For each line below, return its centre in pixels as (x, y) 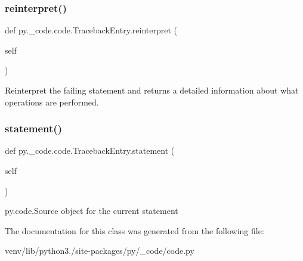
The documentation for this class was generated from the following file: (135, 230)
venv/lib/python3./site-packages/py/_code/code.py (100, 251)
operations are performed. (52, 102)
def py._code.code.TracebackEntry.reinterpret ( (91, 30)
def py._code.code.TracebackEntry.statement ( (90, 150)
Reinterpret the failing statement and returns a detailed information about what (152, 90)
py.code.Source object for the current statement (92, 211)
